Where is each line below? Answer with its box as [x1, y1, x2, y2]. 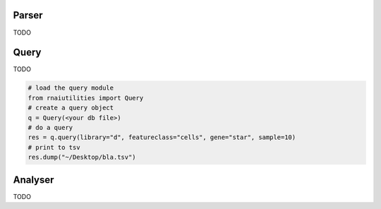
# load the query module [28, 84, 114, 92]
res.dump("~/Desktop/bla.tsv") [28, 153, 137, 162]
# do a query [28, 124, 73, 131]
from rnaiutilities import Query [28, 94, 144, 102]
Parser [13, 9, 43, 21]
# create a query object [28, 104, 114, 112]
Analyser [13, 174, 54, 186]
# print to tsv [28, 143, 80, 151]
